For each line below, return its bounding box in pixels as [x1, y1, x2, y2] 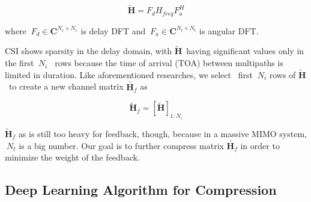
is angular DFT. [199, 24, 259, 37]
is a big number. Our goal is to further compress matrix [19, 139, 224, 151]
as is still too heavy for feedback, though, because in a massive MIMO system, [18, 127, 307, 139]
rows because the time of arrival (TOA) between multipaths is [55, 57, 283, 69]
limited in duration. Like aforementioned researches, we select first [5, 68, 253, 81]
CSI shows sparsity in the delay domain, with [5, 44, 172, 57]
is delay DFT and [80, 24, 146, 37]
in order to [240, 139, 280, 151]
